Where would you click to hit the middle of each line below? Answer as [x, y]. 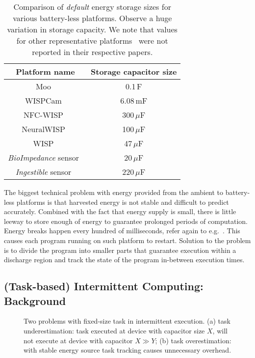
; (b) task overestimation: [193, 340]
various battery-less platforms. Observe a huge [92, 18]
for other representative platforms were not [92, 41]
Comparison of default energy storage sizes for [92, 7]
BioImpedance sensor [43, 157]
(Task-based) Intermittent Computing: [104, 286]
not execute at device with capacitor [78, 340]
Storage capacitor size [134, 71]
